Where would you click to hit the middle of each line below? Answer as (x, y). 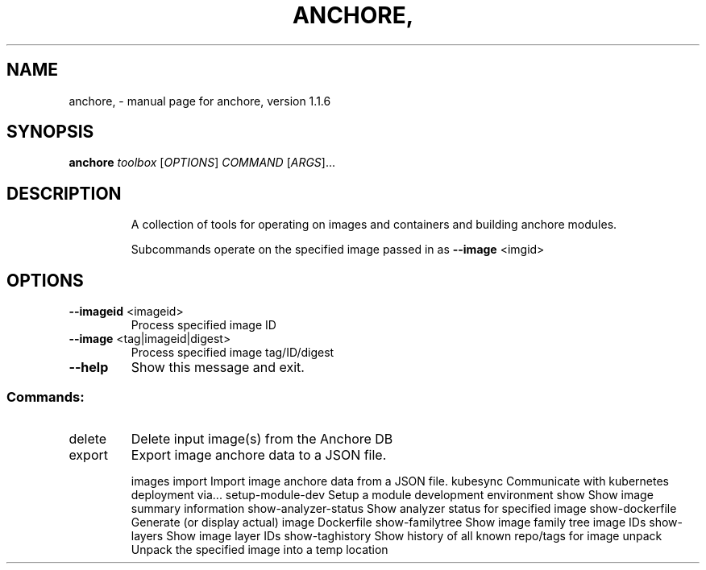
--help (89, 368)
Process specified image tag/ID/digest (233, 353)
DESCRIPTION (64, 193)
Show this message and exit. (218, 368)
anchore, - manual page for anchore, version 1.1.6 (200, 101)
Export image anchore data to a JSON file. (259, 454)
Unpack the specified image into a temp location (260, 549)
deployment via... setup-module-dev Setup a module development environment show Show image (392, 494)
